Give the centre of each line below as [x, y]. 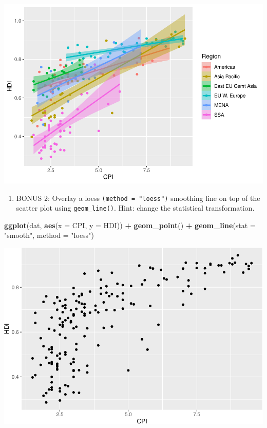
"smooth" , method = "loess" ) [49, 235]
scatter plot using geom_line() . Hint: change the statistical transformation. [135, 208]
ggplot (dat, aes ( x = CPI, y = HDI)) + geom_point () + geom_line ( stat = [130, 225]
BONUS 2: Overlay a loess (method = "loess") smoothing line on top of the [138, 198]
